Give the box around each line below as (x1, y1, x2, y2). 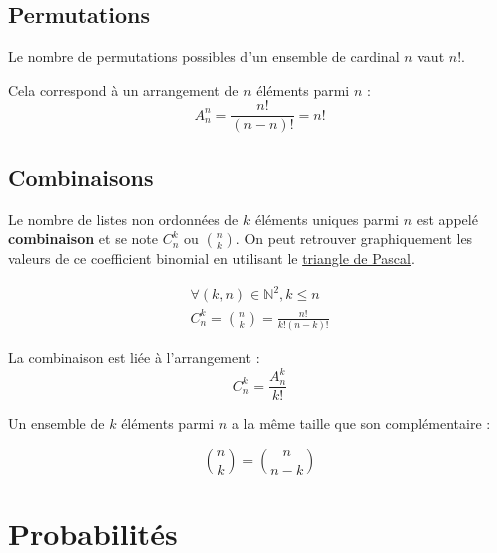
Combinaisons (8, 161, 154, 192)
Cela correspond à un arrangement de (8, 79, 239, 100)
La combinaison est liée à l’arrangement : (8, 347, 260, 368)
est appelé (416, 208, 478, 229)
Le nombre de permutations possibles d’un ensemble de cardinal (8, 46, 400, 67)
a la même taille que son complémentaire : (231, 413, 491, 434)
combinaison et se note (8, 228, 158, 249)
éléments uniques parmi (254, 208, 400, 229)
